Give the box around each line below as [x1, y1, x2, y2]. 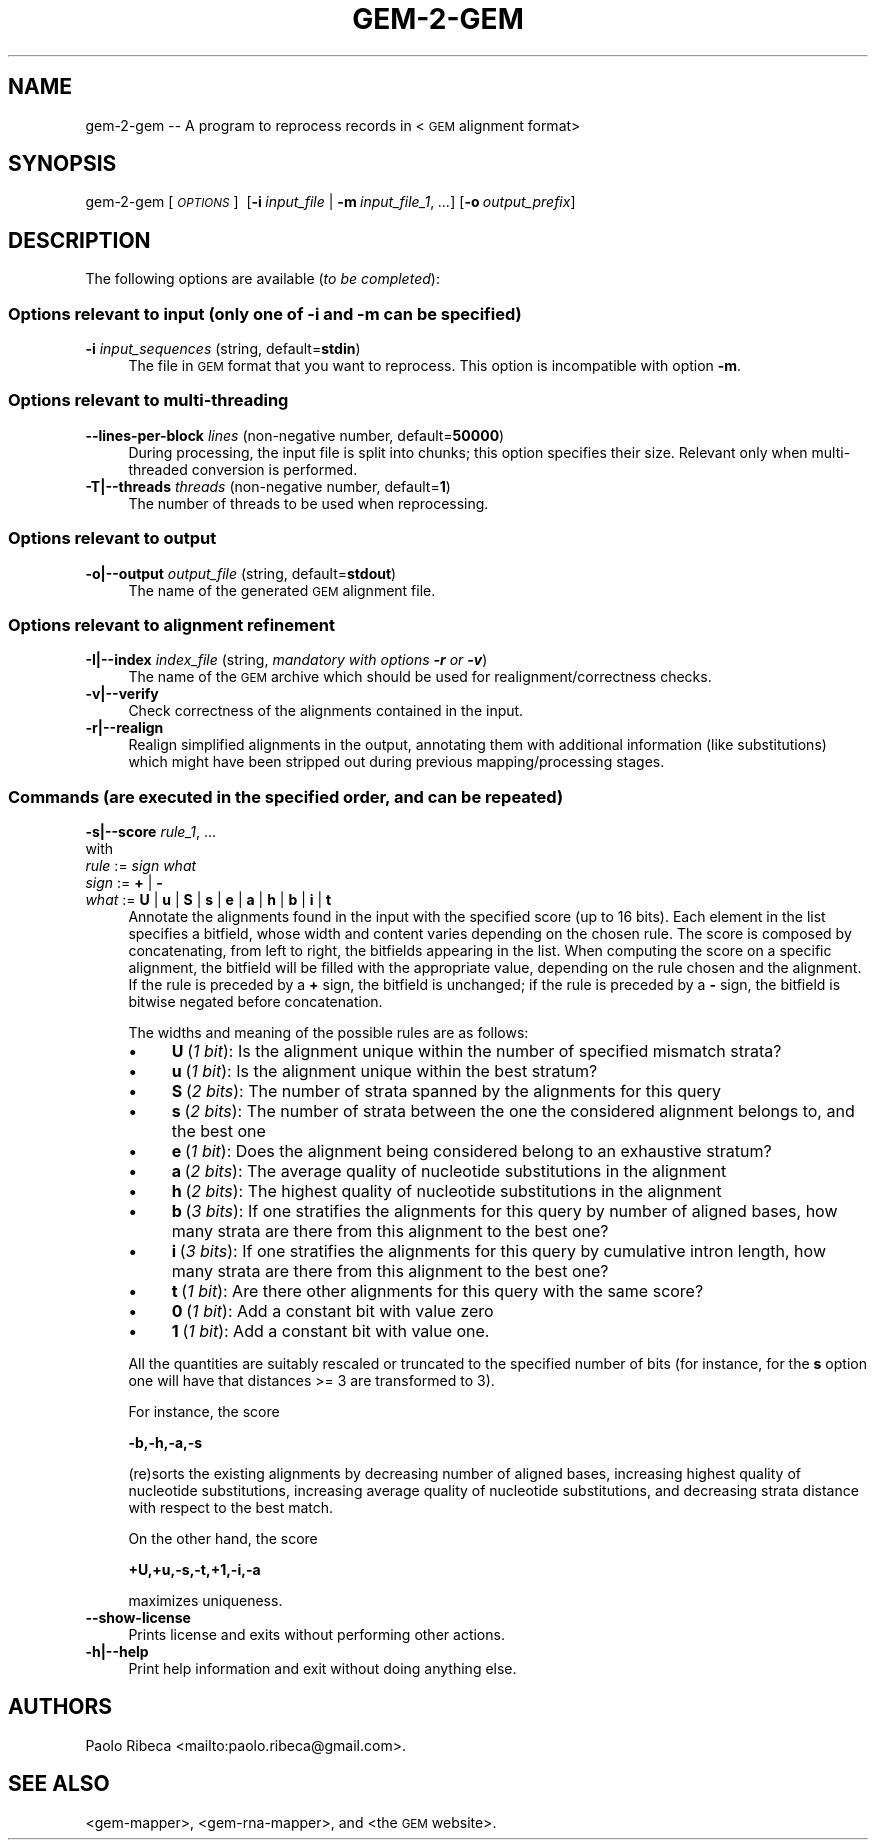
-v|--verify [85, 685, 159, 703]
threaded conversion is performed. [128, 460, 358, 478]
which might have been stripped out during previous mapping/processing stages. [128, 753, 665, 771]
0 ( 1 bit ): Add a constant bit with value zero [171, 1301, 494, 1322]
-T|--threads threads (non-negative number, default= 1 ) [85, 477, 451, 495]
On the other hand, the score [128, 1530, 318, 1548]
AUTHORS [8, 1694, 113, 1720]
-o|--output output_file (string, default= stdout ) [85, 564, 397, 582]
